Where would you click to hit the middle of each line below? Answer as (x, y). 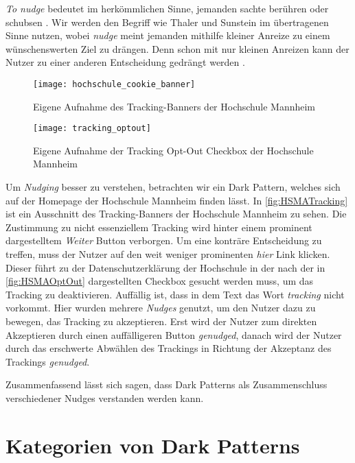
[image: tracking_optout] (92, 129)
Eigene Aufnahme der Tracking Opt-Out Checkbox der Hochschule (173, 150)
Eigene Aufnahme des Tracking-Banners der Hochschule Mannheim (174, 106)
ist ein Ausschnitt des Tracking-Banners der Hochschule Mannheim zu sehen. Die (176, 214)
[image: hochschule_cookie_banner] (114, 84)
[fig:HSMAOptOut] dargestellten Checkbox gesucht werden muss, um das (160, 281)
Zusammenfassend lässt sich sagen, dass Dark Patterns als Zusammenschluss (167, 384)
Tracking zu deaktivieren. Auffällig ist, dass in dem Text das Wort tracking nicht (175, 294)
